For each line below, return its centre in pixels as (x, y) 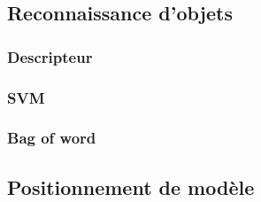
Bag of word (52, 138)
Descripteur (50, 56)
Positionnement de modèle (131, 186)
